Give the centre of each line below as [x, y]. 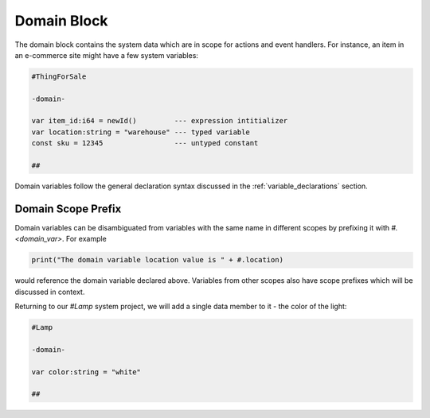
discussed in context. [50, 292]
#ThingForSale [59, 76]
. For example [84, 239]
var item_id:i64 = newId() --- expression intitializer [160, 121]
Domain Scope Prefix [68, 209]
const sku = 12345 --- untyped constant [145, 143]
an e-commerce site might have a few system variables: [107, 55]
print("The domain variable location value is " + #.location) [158, 260]
